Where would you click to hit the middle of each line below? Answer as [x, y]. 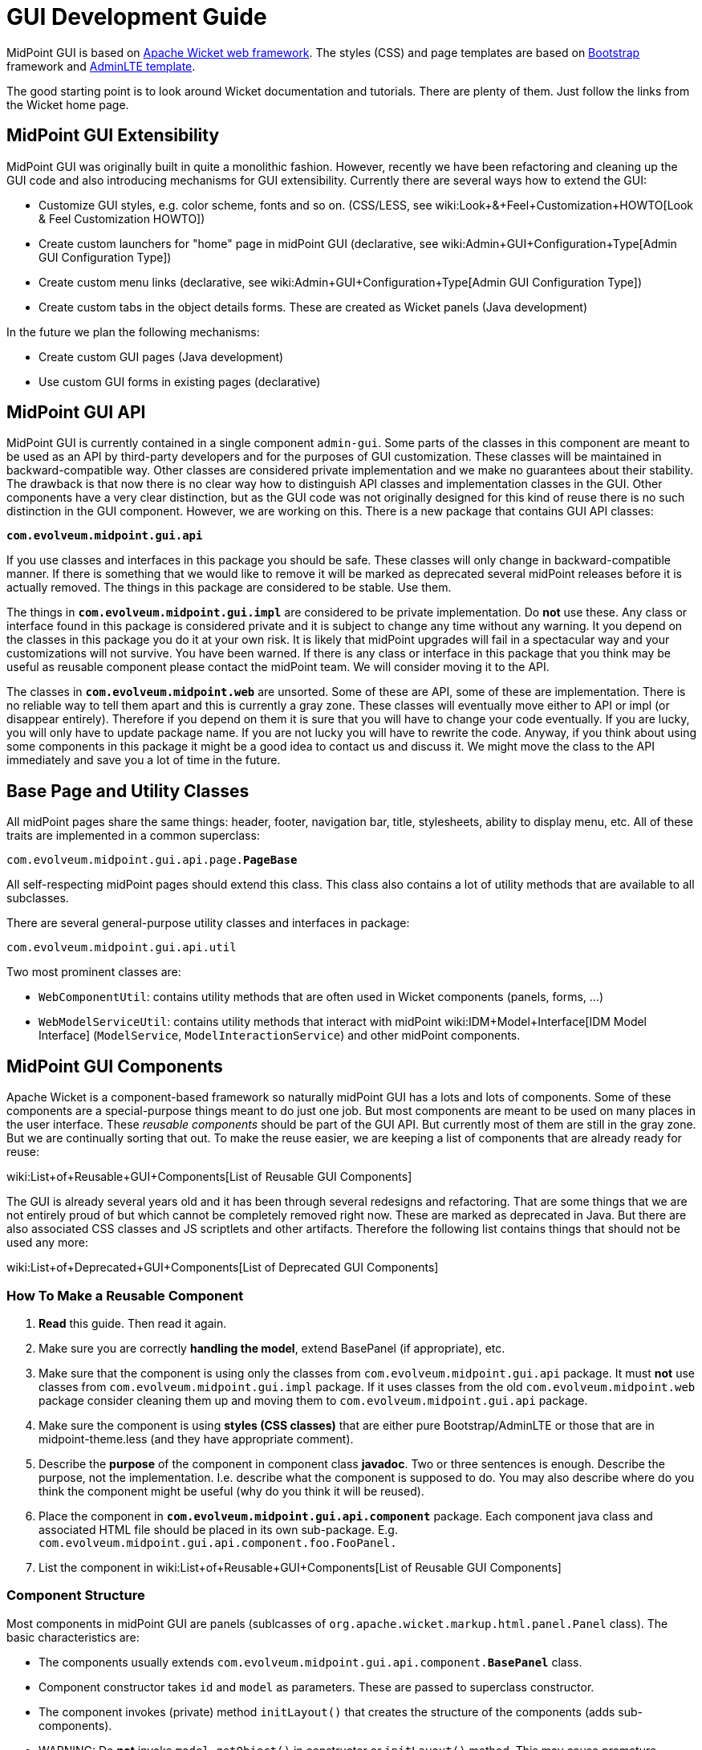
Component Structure [76, 1595]
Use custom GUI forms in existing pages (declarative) [180, 381]
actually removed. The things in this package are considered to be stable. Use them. [229, 588]
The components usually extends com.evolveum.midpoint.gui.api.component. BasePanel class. [310, 1662]
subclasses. [38, 898]
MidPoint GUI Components [115, 1066]
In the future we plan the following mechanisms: [133, 332]
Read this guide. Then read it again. [133, 1323]
